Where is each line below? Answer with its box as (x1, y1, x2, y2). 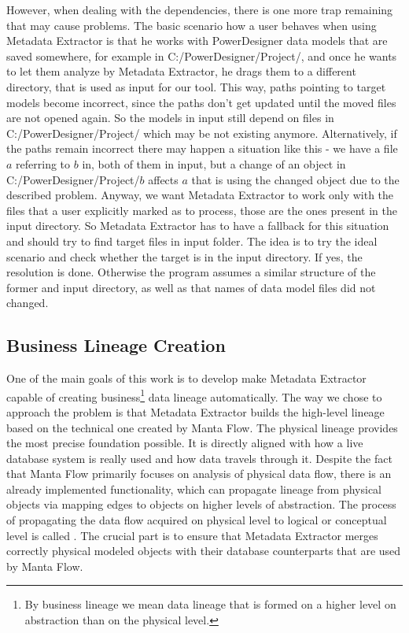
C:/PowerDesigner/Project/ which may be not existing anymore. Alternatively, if (6, 124, 397, 141)
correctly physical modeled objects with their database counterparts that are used (6, 542, 401, 559)
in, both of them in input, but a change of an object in (82, 155, 346, 172)
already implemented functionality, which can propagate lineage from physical (6, 480, 382, 497)
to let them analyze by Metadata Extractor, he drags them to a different (6, 63, 356, 80)
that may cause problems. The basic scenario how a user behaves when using (6, 17, 377, 33)
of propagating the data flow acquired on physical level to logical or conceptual (6, 512, 387, 528)
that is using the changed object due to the (191, 171, 400, 187)
